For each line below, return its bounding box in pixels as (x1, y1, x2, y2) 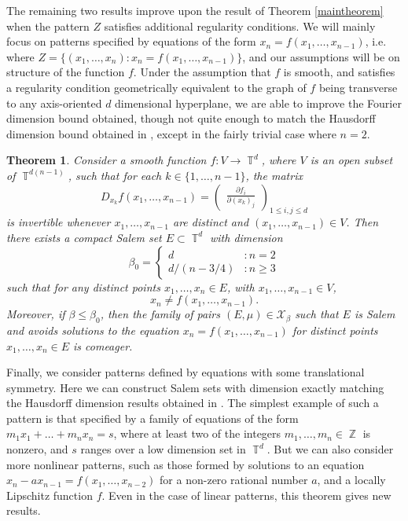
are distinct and (172, 214, 249, 230)
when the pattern (6, 17, 90, 34)
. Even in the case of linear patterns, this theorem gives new (101, 486, 391, 503)
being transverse (318, 79, 398, 95)
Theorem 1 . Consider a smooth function (6, 152, 207, 168)
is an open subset (310, 152, 393, 168)
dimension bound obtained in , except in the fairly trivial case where (6, 125, 336, 141)
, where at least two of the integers (113, 425, 281, 442)
